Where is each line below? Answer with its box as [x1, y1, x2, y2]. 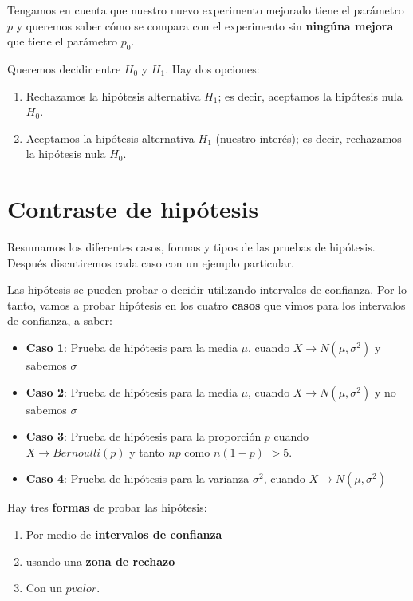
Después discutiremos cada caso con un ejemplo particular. [7, 254, 295, 271]
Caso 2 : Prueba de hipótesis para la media [26, 383, 238, 400]
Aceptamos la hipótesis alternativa [26, 129, 195, 146]
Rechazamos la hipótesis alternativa [26, 87, 201, 104]
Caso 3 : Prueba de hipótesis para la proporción [26, 428, 262, 445]
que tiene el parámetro [7, 33, 118, 49]
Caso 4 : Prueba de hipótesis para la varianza [26, 470, 250, 487]
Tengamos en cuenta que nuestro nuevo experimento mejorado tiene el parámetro [7, 2, 404, 18]
